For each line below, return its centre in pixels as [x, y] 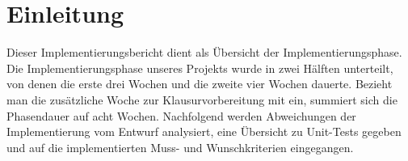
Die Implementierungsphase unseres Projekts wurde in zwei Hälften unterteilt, [200, 68]
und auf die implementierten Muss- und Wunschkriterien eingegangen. [180, 147]
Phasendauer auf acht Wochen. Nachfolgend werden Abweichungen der [181, 115]
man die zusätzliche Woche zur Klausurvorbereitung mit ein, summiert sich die [202, 99]
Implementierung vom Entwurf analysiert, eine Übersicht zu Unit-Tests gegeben [204, 131]
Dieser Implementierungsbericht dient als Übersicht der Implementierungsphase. [204, 52]
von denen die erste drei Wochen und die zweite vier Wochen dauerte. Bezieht [200, 84]
